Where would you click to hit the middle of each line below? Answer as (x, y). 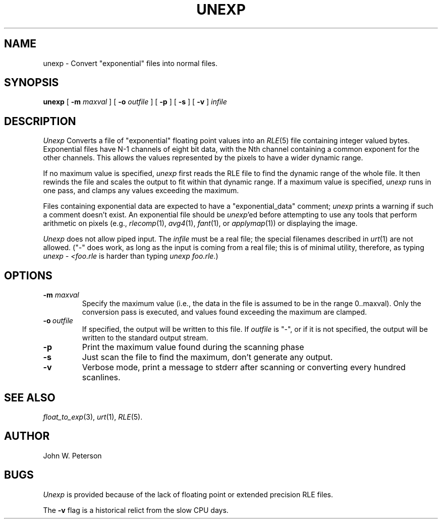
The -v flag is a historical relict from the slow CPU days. (136, 510)
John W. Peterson (72, 455)
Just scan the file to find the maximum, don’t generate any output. (207, 357)
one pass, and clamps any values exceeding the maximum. (141, 191)
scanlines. (101, 377)
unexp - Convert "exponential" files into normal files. (130, 63)
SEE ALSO (30, 397)
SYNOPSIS (32, 83)
